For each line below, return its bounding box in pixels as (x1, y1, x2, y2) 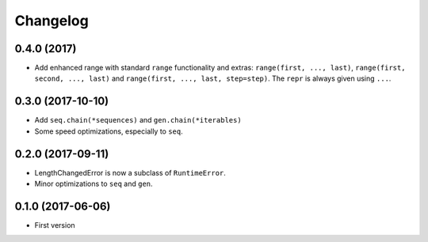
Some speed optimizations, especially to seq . (34, 127, 184, 136)
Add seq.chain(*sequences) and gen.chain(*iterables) (34, 115, 242, 125)
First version (34, 220, 75, 229)
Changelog (14, 12, 89, 29)
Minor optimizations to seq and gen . (34, 179, 154, 189)
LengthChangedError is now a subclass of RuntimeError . (34, 168, 226, 177)
